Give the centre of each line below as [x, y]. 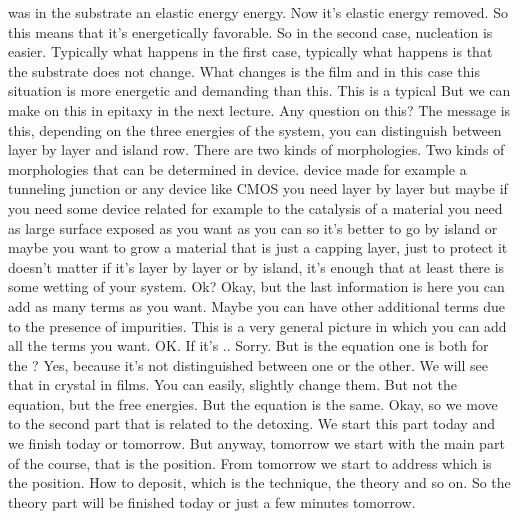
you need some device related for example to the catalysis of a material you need [255, 207]
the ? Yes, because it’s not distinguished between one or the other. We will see [248, 364]
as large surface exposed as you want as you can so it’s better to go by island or [253, 227]
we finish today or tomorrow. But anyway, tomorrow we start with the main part [256, 443]
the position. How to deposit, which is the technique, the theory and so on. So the [259, 482]
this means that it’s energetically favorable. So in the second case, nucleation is [250, 31]
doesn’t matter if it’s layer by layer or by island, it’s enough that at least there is [256, 266]
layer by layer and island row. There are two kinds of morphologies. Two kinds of [256, 149]
